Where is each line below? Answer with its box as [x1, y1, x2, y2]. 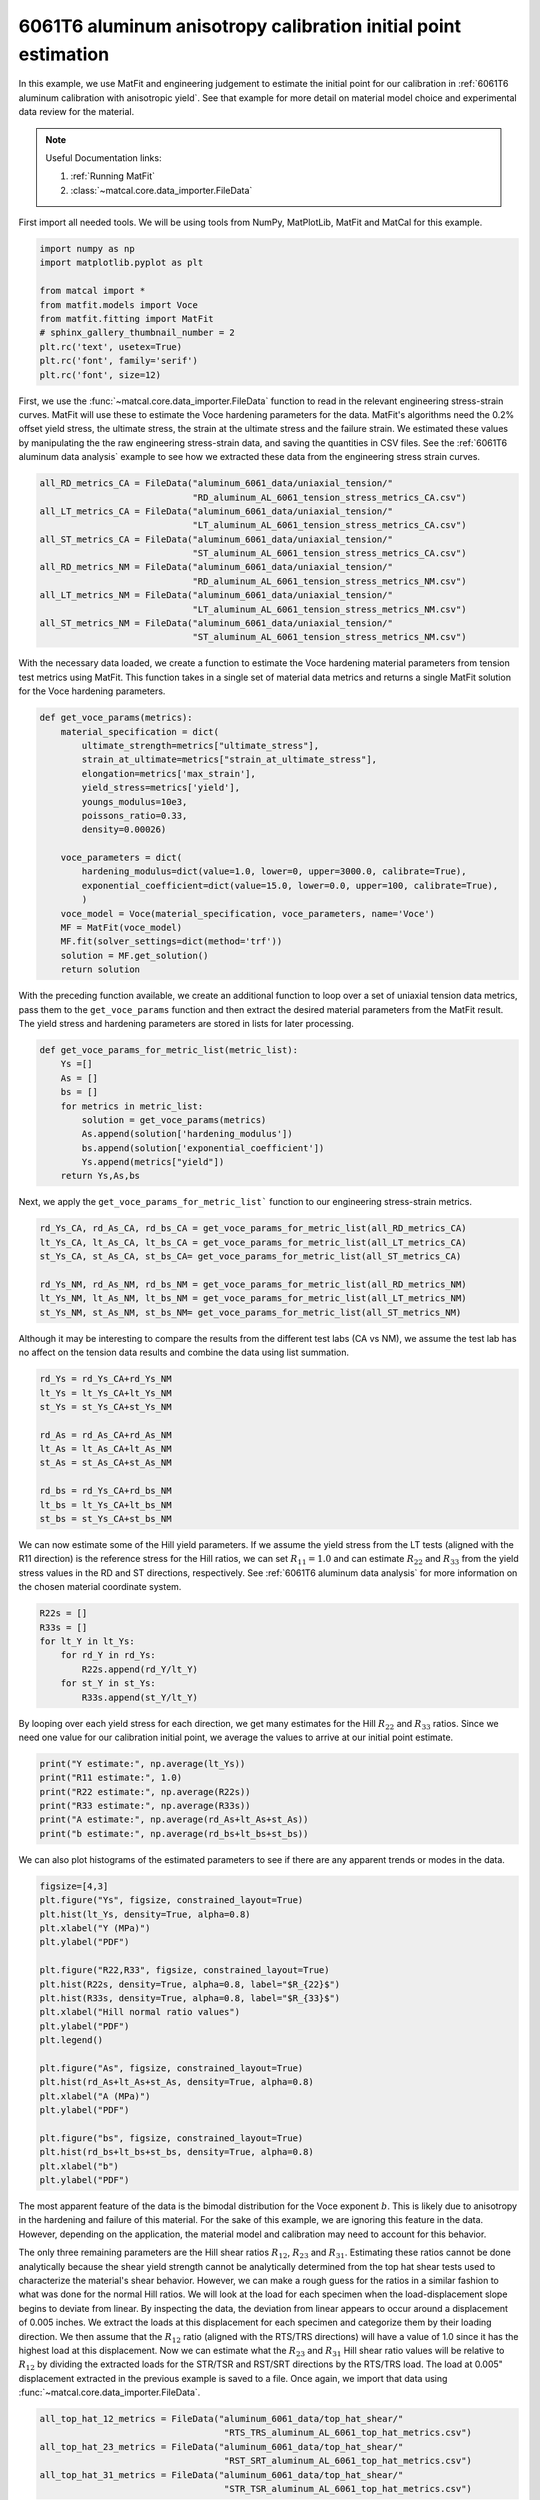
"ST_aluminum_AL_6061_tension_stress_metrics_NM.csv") [192, 631, 467, 643]
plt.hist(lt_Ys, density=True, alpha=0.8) [39, 1908, 251, 1920]
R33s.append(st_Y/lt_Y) [81, 1691, 199, 1703]
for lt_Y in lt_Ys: [39, 1635, 135, 1647]
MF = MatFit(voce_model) [60, 922, 183, 934]
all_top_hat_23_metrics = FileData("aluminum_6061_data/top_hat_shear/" [39, 2441, 404, 2452]
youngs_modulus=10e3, [81, 796, 188, 807]
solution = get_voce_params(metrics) [81, 1114, 267, 1125]
